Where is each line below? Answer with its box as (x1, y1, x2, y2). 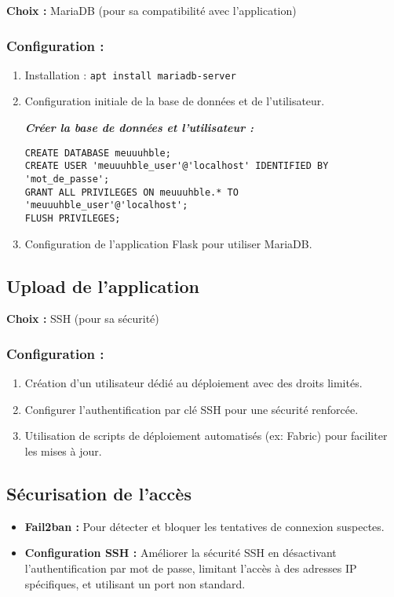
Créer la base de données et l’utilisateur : (24, 119, 254, 136)
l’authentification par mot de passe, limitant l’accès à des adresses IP (24, 559, 357, 576)
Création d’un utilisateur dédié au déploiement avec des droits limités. (24, 375, 363, 391)
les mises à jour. (24, 442, 102, 459)
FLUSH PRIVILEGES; (24, 212, 121, 224)
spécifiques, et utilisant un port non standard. (24, 575, 246, 592)
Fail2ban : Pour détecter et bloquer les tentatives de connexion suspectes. (24, 518, 385, 534)
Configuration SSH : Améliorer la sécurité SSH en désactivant (24, 544, 337, 561)
